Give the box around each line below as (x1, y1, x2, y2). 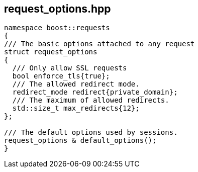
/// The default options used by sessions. (4, 128, 178, 137)
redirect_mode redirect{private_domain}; (12, 88, 178, 97)
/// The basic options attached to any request (4, 40, 195, 48)
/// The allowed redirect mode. (12, 80, 140, 89)
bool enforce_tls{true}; (12, 72, 110, 80)
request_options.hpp (4, 3, 111, 15)
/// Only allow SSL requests (12, 64, 127, 72)
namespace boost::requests (4, 24, 110, 32)
